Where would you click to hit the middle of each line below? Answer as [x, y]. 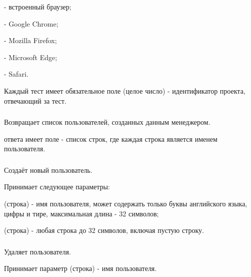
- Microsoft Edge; [31, 57]
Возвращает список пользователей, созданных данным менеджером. [107, 122]
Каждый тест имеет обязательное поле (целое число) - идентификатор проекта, [125, 90]
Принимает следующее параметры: [57, 187]
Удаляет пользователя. [37, 251]
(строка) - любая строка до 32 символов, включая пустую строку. [104, 230]
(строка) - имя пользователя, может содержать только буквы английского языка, [126, 203]
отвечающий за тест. [35, 100]
